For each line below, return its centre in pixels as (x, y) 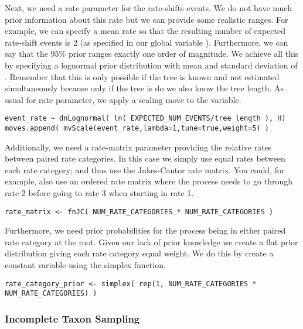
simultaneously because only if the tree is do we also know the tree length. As (144, 88)
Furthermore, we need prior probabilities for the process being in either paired (145, 230)
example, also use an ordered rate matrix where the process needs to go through (149, 181)
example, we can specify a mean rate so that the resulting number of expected (145, 31)
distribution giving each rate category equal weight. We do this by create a (139, 253)
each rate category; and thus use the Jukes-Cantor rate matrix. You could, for (145, 169)
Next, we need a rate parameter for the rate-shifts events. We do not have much (148, 8)
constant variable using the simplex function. (85, 265)
